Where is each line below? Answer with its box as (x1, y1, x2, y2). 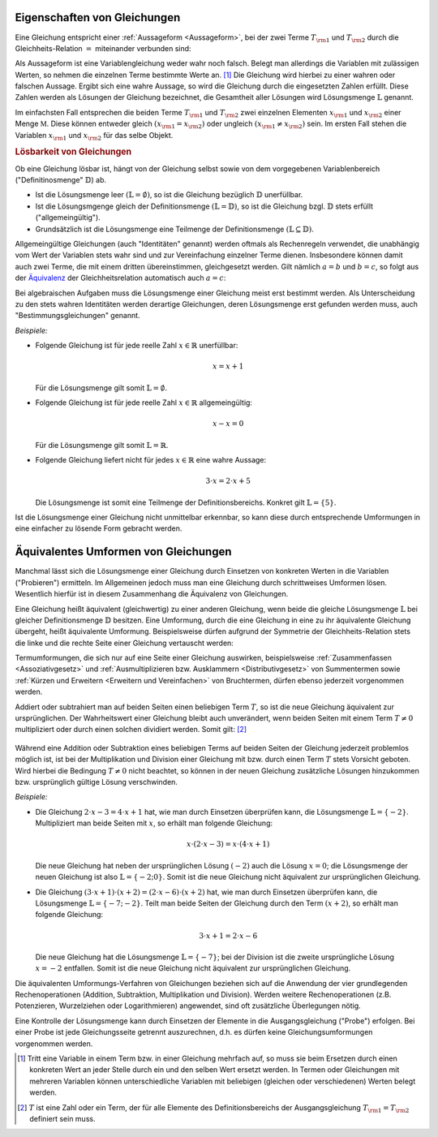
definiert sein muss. (29, 1113, 96, 1123)
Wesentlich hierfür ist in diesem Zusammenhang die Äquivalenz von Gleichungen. (15, 589, 289, 599)
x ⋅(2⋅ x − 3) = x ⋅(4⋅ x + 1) (187, 840, 270, 849)
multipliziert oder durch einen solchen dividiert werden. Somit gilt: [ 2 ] (15, 725, 247, 734)
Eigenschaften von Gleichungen (15, 11, 181, 24)
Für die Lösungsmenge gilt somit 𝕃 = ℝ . (35, 440, 169, 450)
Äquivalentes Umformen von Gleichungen (15, 545, 232, 559)
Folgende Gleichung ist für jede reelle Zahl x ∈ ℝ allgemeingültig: (35, 398, 253, 407)
